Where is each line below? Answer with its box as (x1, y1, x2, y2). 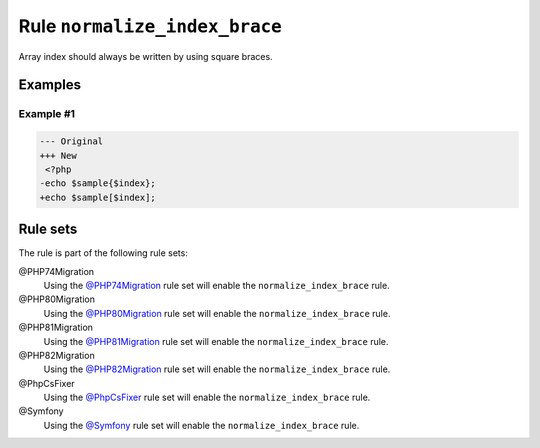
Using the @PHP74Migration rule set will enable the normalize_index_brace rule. (43, 279, 390, 291)
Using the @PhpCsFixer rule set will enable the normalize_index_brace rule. (43, 391, 371, 404)
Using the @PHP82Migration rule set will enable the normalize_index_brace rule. (43, 363, 391, 375)
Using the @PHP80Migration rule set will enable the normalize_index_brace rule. (43, 307, 391, 319)
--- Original (39, 136, 104, 147)
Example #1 (18, 107, 75, 121)
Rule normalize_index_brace (18, 15, 282, 37)
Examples (18, 76, 82, 94)
